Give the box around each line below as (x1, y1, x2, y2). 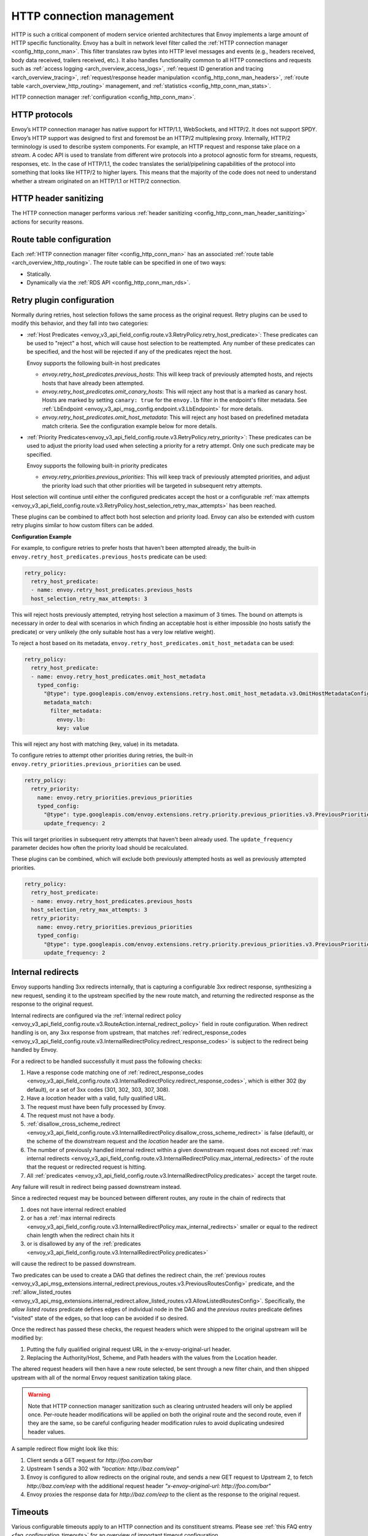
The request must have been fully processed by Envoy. (26, 1103, 166, 1110)
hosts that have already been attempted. (42, 379, 144, 386)
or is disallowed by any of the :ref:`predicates (26, 1240, 141, 1247)
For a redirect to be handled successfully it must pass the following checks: (11, 1057, 202, 1065)
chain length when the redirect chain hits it (26, 1232, 135, 1239)
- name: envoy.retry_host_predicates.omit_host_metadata (31, 673, 205, 680)
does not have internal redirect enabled (26, 1205, 126, 1213)
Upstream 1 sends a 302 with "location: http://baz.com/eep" (26, 1465, 179, 1472)
